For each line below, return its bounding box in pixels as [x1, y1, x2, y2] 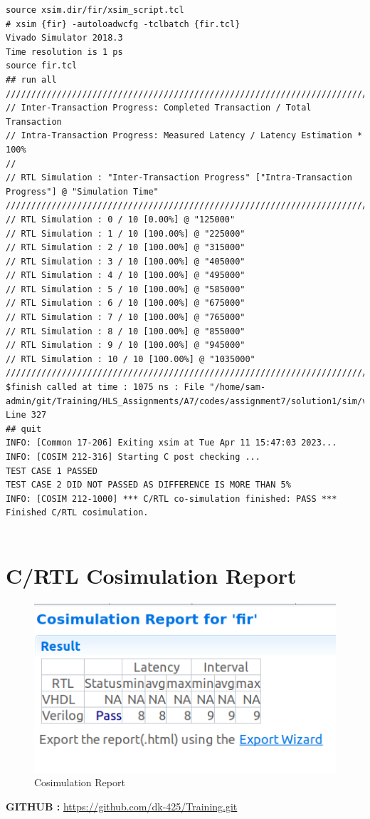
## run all [6, 74, 57, 85]
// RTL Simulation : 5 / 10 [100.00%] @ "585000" [6, 284, 245, 294]
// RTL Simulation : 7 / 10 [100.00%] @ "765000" [6, 312, 245, 323]
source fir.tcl [6, 61, 78, 71]
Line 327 [6, 410, 47, 421]
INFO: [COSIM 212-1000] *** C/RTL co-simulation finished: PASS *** [6, 493, 337, 504]
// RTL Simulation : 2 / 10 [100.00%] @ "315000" [6, 242, 245, 253]
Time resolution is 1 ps [6, 46, 123, 57]
